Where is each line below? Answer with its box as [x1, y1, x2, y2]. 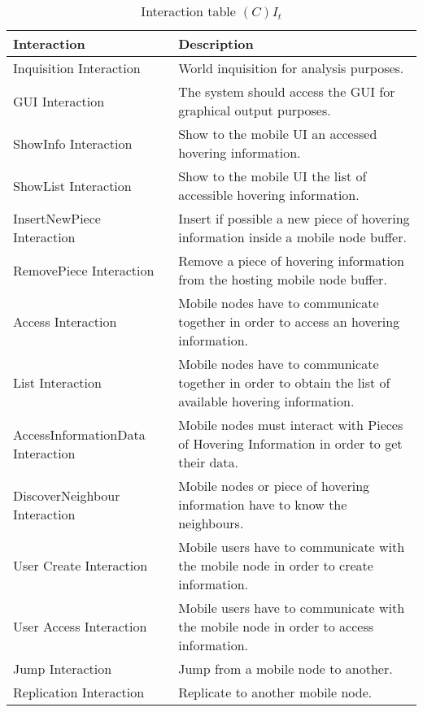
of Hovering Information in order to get [178, 434, 403, 453]
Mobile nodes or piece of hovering [178, 476, 370, 495]
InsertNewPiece [13, 209, 101, 228]
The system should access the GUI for [178, 82, 395, 101]
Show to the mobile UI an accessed [178, 124, 377, 143]
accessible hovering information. [178, 185, 360, 204]
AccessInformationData [13, 424, 146, 444]
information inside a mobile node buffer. [178, 228, 407, 246]
